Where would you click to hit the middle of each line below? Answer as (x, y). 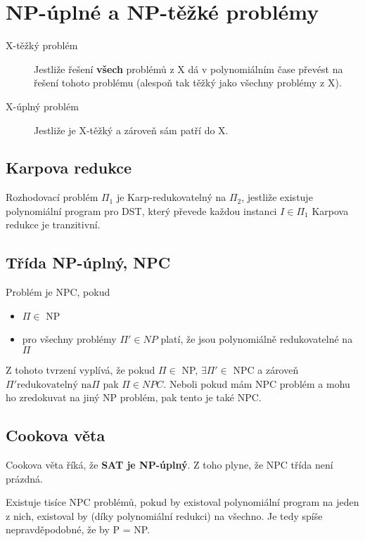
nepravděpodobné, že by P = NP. (78, 529)
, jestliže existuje (277, 197)
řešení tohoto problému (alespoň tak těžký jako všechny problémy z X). (188, 83)
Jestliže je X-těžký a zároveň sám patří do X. (131, 130)
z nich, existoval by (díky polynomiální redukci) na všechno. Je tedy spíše (164, 515)
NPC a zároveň (266, 370)
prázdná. (24, 478)
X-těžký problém (42, 45)
